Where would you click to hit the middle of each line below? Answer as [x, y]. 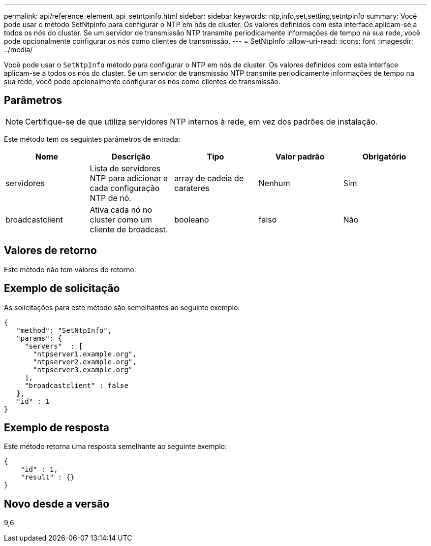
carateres [192, 188]
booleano [192, 219]
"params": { [39, 338]
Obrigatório [384, 156]
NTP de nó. [110, 198]
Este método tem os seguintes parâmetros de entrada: [92, 139]
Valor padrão [300, 156]
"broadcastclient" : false [77, 385]
